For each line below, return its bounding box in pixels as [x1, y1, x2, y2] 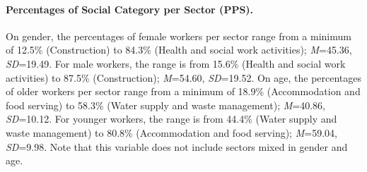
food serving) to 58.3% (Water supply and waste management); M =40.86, [6, 97, 325, 112]
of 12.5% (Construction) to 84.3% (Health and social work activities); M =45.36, [6, 42, 352, 57]
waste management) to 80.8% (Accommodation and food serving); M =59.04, [6, 125, 337, 140]
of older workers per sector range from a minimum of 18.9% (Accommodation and [6, 84, 361, 99]
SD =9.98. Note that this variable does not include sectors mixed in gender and [6, 139, 348, 154]
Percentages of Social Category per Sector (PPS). [6, 1, 254, 16]
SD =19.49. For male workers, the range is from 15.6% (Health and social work [6, 56, 346, 70]
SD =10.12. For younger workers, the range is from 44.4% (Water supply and [6, 111, 337, 126]
